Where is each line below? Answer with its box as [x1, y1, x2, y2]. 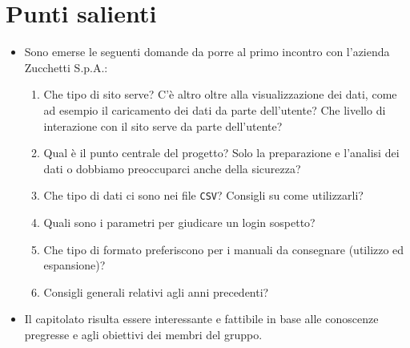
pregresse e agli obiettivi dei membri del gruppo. [24, 326, 263, 342]
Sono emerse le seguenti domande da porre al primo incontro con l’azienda [24, 43, 390, 60]
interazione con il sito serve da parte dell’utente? [43, 117, 283, 134]
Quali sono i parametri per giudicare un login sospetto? [43, 213, 316, 230]
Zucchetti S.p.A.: [24, 59, 108, 75]
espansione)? [43, 257, 106, 273]
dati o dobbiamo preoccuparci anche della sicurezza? [43, 160, 301, 176]
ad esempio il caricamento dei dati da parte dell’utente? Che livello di [43, 101, 386, 118]
